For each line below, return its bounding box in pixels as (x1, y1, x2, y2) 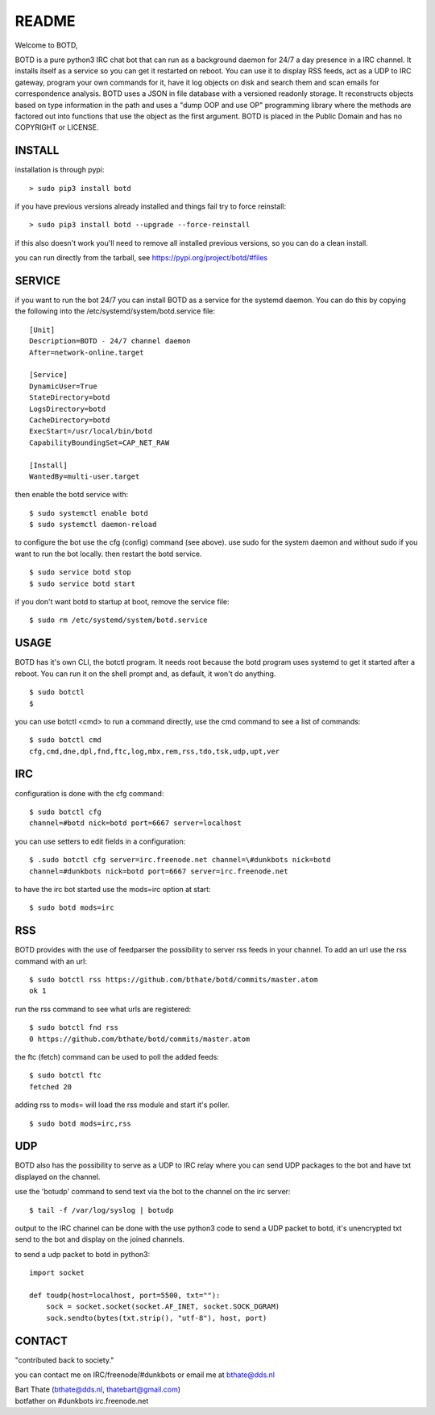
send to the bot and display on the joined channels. (14, 1234, 185, 1244)
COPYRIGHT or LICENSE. (14, 122, 99, 132)
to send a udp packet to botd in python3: (14, 1249, 151, 1259)
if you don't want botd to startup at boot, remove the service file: (14, 597, 230, 607)
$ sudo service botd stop (29, 568, 132, 577)
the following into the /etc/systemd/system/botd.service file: (14, 306, 216, 316)
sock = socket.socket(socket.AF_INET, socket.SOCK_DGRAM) (45, 1302, 280, 1311)
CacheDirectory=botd (29, 415, 110, 425)
